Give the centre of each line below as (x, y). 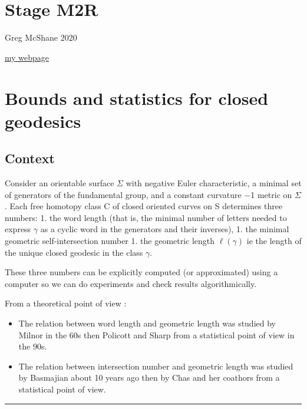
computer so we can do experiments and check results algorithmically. (131, 283)
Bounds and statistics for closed (137, 98)
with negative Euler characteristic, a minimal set (214, 183)
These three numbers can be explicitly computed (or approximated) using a (141, 272)
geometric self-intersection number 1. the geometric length (110, 241)
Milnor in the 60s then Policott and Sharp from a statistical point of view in (156, 334)
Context (30, 158)
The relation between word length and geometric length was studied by (147, 323)
